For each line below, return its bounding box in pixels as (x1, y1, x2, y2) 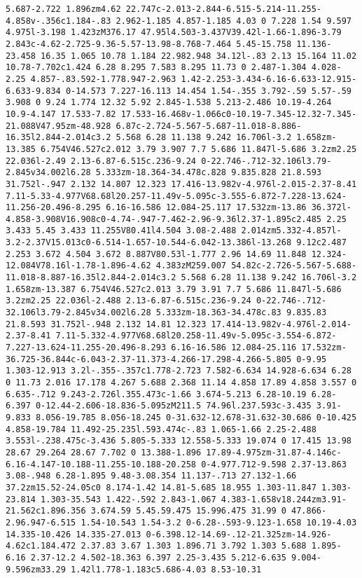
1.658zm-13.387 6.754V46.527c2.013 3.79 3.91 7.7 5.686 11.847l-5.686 (6, 284, 342, 294)
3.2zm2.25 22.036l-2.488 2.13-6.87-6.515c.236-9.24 (6, 296, 251, 306)
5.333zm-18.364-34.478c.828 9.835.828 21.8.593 (95, 167, 322, 178)
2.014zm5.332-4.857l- (241, 226, 342, 236)
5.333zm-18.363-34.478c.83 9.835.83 (155, 308, 327, 318)
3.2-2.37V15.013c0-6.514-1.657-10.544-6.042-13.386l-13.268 (6, 238, 292, 248)
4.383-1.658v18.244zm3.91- (221, 494, 347, 504)
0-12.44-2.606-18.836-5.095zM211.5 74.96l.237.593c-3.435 (35, 401, 312, 411)
